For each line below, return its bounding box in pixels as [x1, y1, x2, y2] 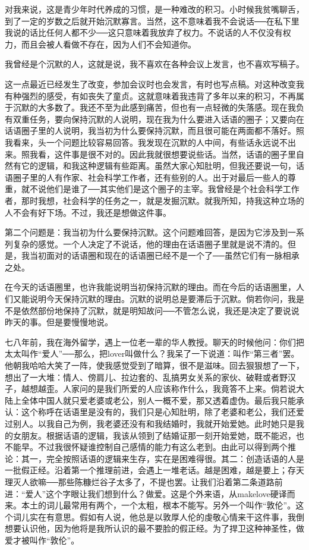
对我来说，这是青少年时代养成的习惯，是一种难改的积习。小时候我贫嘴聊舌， [5, 3, 304, 15]
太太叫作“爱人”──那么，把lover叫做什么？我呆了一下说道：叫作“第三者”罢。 [5, 347, 299, 360]
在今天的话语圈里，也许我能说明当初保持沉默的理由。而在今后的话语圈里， [5, 281, 296, 293]
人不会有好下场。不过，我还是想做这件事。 [5, 206, 171, 218]
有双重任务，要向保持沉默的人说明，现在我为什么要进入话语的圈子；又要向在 [5, 112, 304, 125]
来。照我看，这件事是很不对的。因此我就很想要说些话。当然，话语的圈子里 [5, 147, 296, 160]
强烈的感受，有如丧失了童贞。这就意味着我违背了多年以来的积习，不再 [21, 89, 296, 102]
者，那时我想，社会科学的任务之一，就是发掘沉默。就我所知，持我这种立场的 [5, 194, 304, 206]
